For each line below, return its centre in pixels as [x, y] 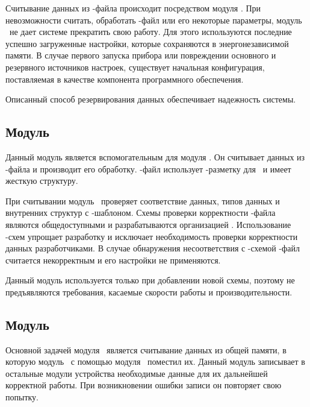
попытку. [22, 397]
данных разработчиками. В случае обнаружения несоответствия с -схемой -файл [153, 248]
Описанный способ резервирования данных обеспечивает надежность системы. [151, 99]
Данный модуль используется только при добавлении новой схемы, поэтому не [150, 280]
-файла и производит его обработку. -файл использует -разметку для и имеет [148, 169]
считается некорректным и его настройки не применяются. [113, 260]
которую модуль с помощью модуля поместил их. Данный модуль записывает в [155, 361]
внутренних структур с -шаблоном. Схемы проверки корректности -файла [141, 213]
